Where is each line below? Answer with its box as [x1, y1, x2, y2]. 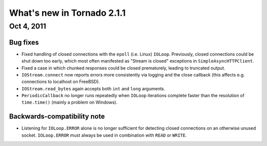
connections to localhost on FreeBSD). [21, 79, 100, 85]
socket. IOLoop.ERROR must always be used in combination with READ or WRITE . [21, 132, 187, 138]
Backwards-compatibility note [9, 112, 105, 121]
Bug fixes [9, 38, 39, 46]
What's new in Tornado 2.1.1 [9, 7, 126, 18]
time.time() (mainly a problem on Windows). [21, 99, 118, 106]
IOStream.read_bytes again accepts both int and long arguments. [21, 85, 166, 91]
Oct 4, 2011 [9, 22, 46, 31]
